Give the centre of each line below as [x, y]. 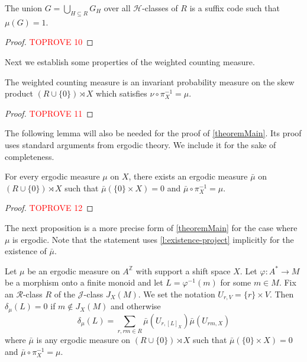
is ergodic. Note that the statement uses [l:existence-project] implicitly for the [153, 239]
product [19, 93]
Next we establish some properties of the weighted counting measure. [130, 61]
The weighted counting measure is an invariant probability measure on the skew [150, 81]
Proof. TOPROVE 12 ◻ [49, 208]
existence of [26, 251]
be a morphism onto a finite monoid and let [84, 282]
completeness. [30, 156]
